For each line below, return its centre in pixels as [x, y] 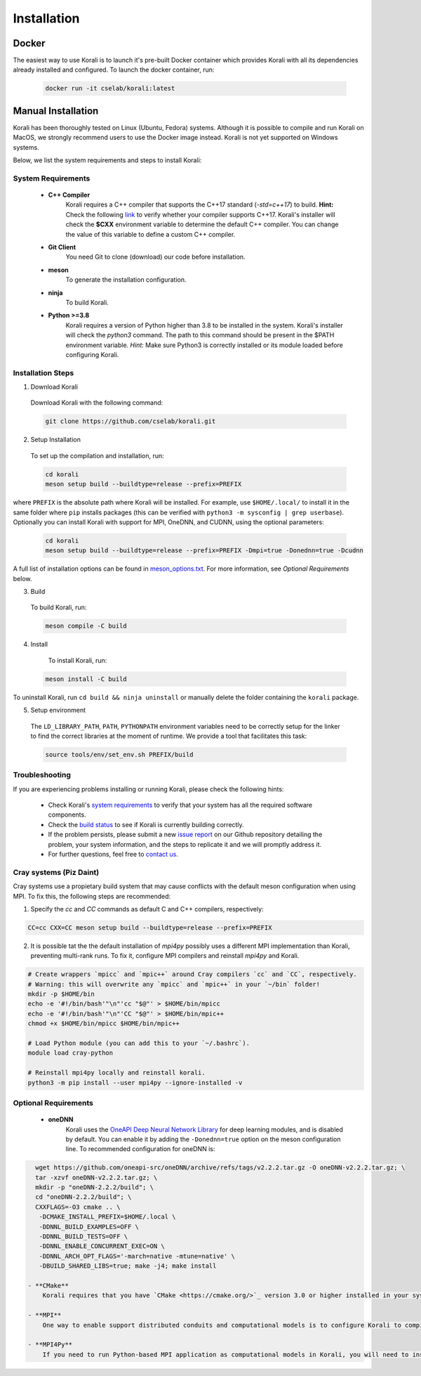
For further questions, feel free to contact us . [113, 855]
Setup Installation [55, 440]
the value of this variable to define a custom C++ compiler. [151, 234]
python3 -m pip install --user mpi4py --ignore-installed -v [135, 1083]
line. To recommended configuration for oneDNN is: [140, 1149]
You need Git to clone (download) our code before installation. [155, 257]
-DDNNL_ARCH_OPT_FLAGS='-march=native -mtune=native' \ [137, 1256]
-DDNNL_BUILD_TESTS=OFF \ [83, 1237]
